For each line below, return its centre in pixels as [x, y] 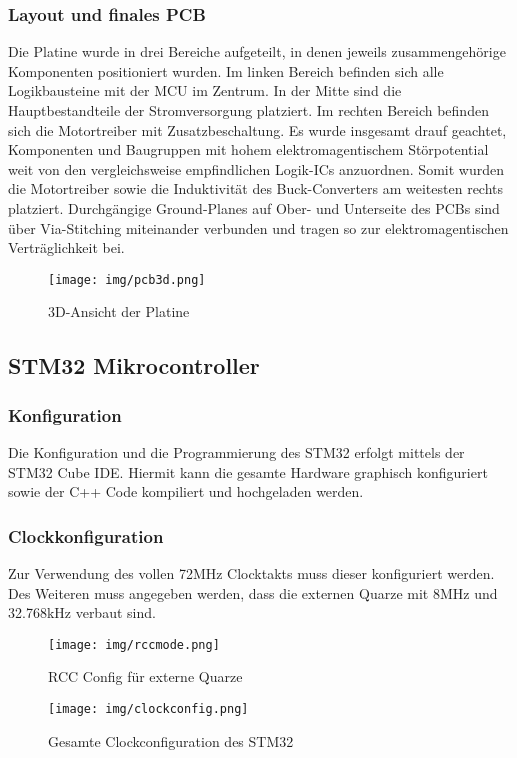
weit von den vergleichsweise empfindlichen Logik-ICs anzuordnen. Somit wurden [256, 168]
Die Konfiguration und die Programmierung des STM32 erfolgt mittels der [236, 452]
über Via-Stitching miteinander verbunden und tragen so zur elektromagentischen [258, 227]
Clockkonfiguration [86, 535]
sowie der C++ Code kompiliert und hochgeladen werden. [186, 491]
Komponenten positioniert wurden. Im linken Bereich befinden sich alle [226, 70]
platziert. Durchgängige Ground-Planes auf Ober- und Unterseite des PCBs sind [254, 207]
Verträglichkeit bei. [66, 247]
